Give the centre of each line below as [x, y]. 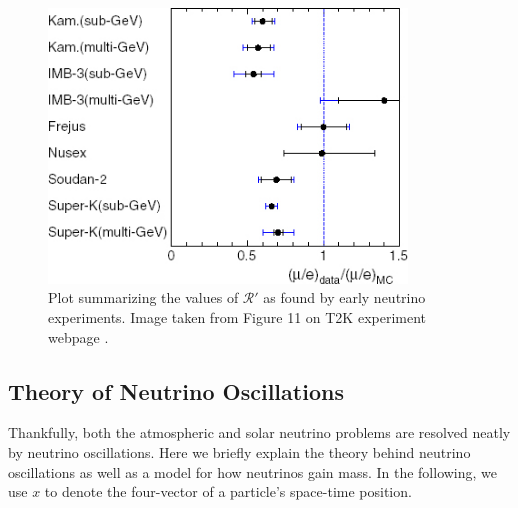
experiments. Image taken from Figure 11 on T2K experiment [237, 316]
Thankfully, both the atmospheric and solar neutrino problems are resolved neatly [259, 432]
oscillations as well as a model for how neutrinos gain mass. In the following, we [253, 471]
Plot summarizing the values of [143, 297]
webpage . [78, 336]
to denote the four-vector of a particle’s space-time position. [228, 491]
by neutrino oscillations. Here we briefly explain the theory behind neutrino [239, 451]
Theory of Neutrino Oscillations [176, 390]
